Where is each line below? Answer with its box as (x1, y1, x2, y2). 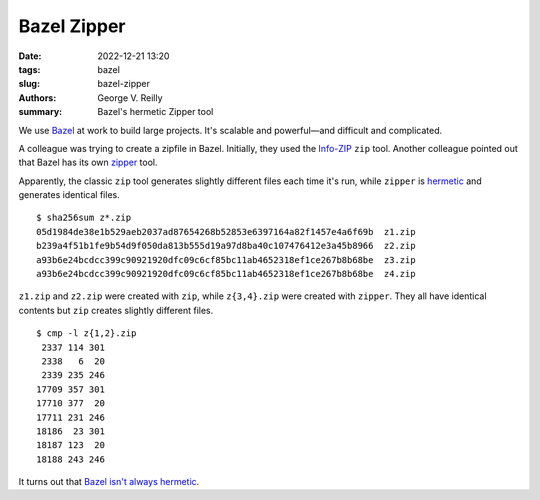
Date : (18, 50, 42, 62)
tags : (18, 63, 41, 75)
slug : (18, 78, 40, 90)
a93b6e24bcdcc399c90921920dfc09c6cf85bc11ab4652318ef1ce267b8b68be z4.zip (36, 268, 416, 280)
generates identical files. (18, 189, 120, 201)
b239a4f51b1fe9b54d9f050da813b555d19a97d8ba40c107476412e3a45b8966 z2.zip (36, 240, 416, 252)
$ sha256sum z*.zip (36, 212, 132, 224)
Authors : (18, 91, 57, 104)
